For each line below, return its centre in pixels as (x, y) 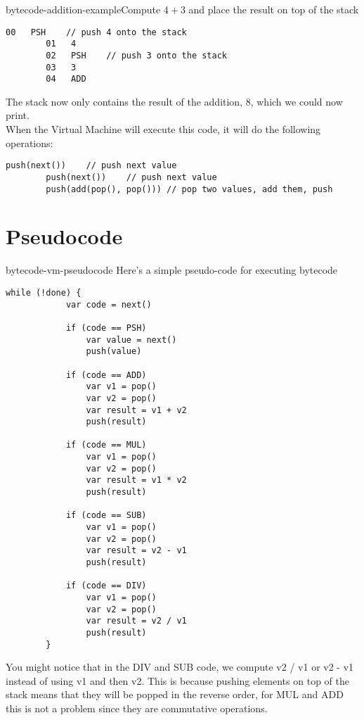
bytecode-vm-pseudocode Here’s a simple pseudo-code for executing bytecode (172, 270)
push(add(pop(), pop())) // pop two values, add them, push (189, 189)
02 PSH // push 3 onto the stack (136, 55)
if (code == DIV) (106, 586)
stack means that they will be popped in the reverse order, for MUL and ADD (175, 694)
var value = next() (131, 340)
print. (18, 115)
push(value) (114, 352)
